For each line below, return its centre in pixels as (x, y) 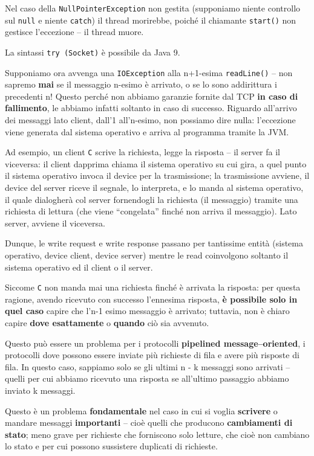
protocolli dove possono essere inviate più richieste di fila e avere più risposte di (152, 355)
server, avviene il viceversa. (55, 223)
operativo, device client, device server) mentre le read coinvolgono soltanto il (147, 255)
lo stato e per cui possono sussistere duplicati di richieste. (111, 446)
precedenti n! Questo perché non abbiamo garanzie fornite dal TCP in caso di (152, 96)
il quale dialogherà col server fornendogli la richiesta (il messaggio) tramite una (152, 199)
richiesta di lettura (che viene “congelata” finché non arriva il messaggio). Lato (151, 211)
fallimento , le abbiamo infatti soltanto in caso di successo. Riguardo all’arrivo (151, 108)
